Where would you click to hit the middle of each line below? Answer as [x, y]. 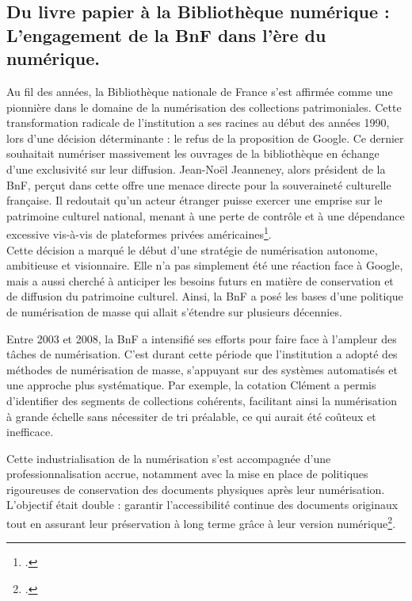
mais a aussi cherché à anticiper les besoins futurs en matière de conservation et [200, 280]
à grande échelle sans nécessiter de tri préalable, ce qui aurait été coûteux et [191, 416]
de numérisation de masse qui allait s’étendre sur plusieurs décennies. [174, 311]
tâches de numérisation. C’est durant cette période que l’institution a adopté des [202, 354]
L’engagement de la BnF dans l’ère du [166, 34]
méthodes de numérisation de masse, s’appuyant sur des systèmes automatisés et [202, 369]
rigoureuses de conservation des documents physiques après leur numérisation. [196, 489]
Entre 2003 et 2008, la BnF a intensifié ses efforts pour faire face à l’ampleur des [202, 338]
